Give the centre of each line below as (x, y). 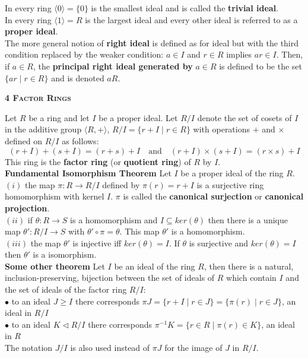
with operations (222, 129)
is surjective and (219, 243)
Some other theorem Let (55, 266)
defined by (121, 184)
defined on (24, 140)
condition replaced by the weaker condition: (84, 54)
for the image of (193, 348)
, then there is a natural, (249, 266)
